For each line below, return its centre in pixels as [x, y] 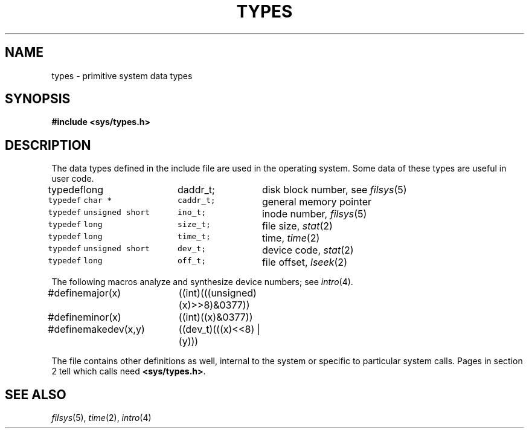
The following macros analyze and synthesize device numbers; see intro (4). [202, 282]
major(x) [102, 293]
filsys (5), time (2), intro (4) [101, 418]
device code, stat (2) [308, 250]
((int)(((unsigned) [217, 293]
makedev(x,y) [114, 329]
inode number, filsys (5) [314, 214]
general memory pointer [317, 202]
